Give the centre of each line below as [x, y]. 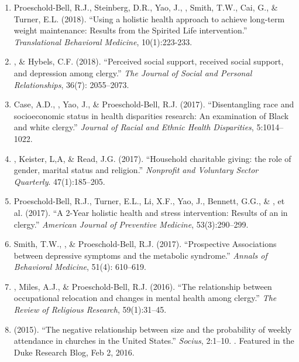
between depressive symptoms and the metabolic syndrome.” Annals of [140, 255]
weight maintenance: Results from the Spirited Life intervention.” [130, 30]
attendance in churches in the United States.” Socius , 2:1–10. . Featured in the [154, 341]
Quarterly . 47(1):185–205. [59, 181]
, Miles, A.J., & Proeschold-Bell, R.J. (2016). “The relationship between [143, 286]
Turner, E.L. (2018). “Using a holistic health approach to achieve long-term [149, 18]
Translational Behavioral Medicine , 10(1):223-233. [103, 41]
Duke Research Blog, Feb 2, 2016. [74, 352]
